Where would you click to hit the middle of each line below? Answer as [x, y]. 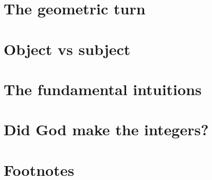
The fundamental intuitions [103, 89]
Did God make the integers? [106, 129]
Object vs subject [67, 49]
